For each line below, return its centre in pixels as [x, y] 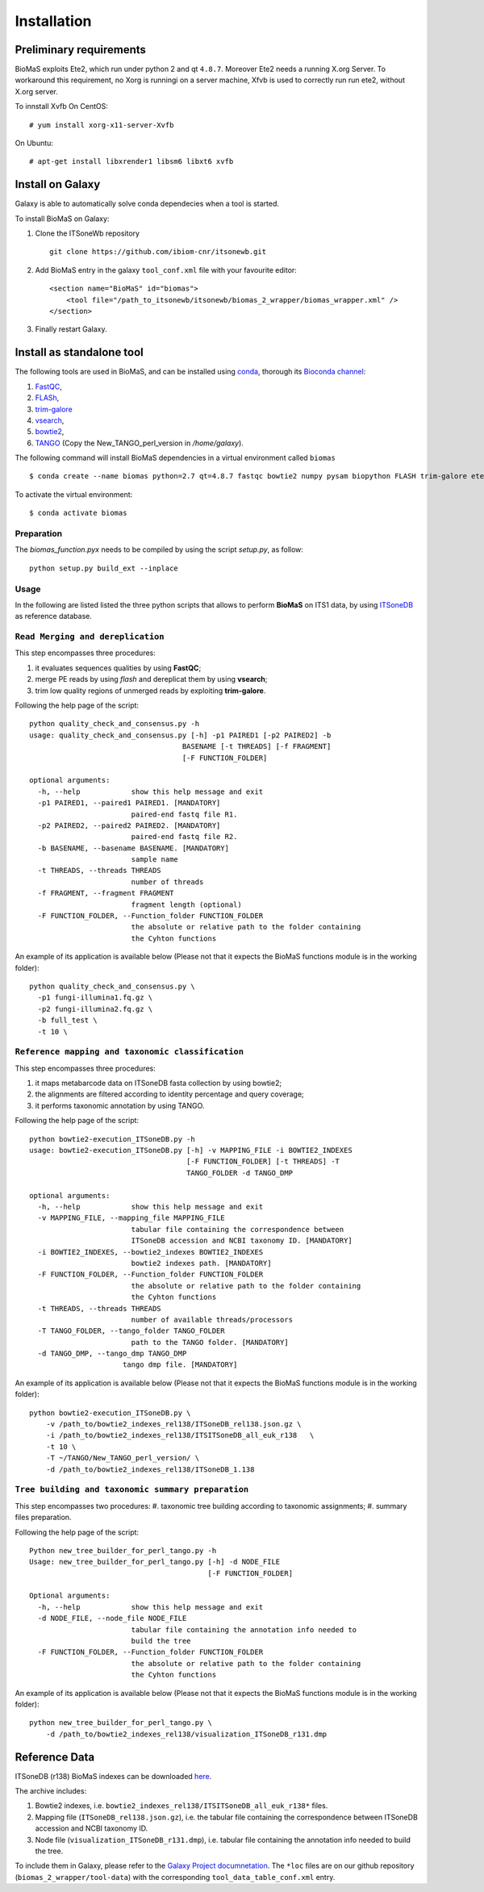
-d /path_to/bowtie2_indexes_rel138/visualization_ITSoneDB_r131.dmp [186, 1734]
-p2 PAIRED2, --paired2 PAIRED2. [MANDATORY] [129, 825]
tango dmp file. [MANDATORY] [180, 1365]
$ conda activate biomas [78, 513]
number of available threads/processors [212, 1320]
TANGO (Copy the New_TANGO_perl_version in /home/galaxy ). [139, 443]
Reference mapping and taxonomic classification [129, 1052]
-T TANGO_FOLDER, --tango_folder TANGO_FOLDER [131, 1331]
